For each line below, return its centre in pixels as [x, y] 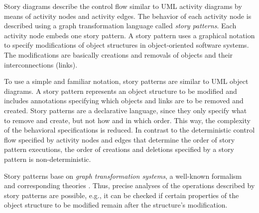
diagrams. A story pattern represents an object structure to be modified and [121, 91]
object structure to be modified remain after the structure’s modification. [116, 205]
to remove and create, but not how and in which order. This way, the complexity [127, 120]
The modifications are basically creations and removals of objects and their [119, 54]
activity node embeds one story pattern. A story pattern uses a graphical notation [129, 35]
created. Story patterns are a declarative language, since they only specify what [126, 110]
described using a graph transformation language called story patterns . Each [120, 26]
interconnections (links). [41, 64]
